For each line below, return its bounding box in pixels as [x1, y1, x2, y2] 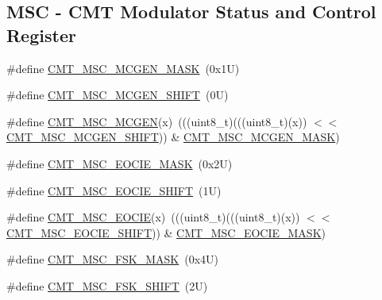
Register [6, 22, 76, 47]
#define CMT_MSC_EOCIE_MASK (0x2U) [6, 155, 233, 171]
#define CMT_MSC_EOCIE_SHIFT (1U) [6, 182, 222, 198]
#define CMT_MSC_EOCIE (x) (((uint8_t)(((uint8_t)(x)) [6, 209, 300, 225]
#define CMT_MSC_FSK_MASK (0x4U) [6, 251, 219, 267]
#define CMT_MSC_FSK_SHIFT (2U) [6, 277, 208, 294]
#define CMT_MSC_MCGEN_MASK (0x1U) [6, 60, 240, 76]
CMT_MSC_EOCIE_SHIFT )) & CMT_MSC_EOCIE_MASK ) [6, 224, 326, 240]
